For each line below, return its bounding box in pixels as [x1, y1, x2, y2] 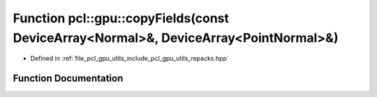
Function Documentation [13, 73, 124, 84]
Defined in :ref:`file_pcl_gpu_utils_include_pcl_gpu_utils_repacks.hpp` [30, 54, 230, 63]
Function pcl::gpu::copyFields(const [13, 10, 230, 26]
